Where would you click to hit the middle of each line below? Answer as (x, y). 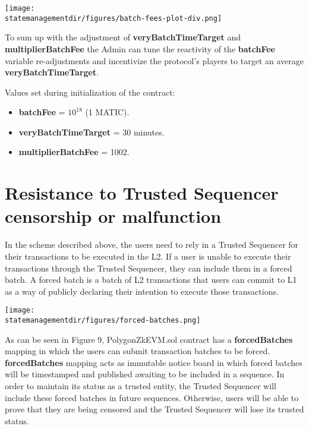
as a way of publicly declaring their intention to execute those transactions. (142, 291)
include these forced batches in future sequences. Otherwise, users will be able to (152, 397)
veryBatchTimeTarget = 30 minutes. (92, 132)
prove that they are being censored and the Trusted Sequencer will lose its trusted (154, 409)
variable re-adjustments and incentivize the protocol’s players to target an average (154, 60)
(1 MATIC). (107, 112)
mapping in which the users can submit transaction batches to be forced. (138, 351)
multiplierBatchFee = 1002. (74, 152)
